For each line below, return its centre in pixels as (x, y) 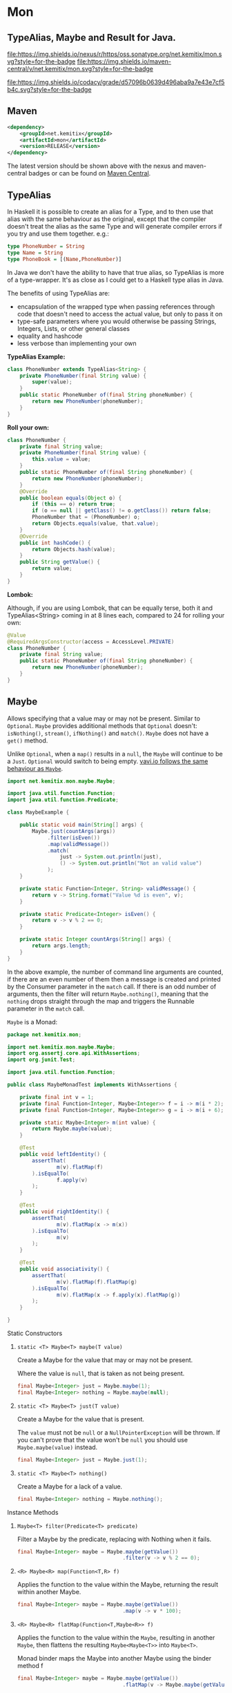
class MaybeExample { (38, 812)
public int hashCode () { (55, 543)
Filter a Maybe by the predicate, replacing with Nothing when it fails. (114, 1539)
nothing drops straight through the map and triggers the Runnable (101, 1001)
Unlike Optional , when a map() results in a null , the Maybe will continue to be (115, 754)
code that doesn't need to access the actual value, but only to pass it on (120, 314)
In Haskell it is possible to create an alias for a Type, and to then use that (110, 212)
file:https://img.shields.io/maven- (124, 61)
